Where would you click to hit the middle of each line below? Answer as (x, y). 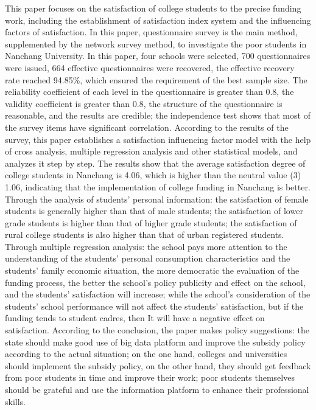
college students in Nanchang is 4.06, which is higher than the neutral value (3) (153, 175)
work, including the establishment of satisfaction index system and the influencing (158, 20)
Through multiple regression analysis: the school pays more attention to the (146, 246)
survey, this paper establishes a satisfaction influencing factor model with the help (158, 139)
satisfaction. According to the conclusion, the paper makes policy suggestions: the (157, 330)
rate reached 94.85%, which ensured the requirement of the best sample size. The (156, 79)
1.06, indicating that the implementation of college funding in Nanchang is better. (158, 186)
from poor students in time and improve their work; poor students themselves (150, 377)
